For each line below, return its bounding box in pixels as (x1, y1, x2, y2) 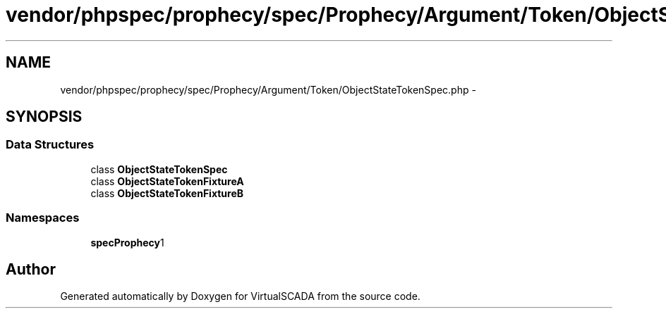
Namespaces (6, 211, 80, 225)
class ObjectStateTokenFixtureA (90, 175, 244, 187)
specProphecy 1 (90, 236, 164, 249)
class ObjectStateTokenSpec (90, 163, 228, 175)
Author (6, 260, 56, 278)
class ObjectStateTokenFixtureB (90, 187, 244, 199)
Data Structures (6, 137, 95, 152)
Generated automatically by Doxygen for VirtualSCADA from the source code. (60, 290, 420, 303)
